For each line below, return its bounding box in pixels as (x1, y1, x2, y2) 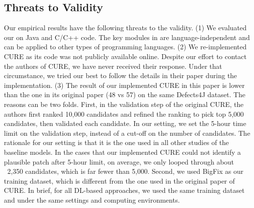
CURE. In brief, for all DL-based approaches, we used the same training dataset (4, 185, 245, 195)
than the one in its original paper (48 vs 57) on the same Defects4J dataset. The (4, 89, 246, 100)
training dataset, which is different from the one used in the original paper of (4, 175, 235, 186)
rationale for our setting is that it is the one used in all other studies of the (4, 137, 229, 147)
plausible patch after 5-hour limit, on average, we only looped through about (4, 156, 234, 166)
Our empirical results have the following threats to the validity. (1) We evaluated (4, 22, 247, 33)
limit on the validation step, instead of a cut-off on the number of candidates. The (4, 127, 251, 138)
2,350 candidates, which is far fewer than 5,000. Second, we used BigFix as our (7, 166, 244, 176)
